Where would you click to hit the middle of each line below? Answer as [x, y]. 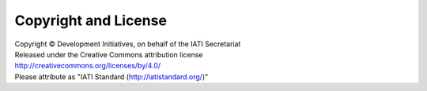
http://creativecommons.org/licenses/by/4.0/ [88, 66]
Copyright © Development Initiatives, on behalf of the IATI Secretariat [128, 44]
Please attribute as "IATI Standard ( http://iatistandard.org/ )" [111, 76]
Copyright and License [91, 20]
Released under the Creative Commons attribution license [109, 54]
